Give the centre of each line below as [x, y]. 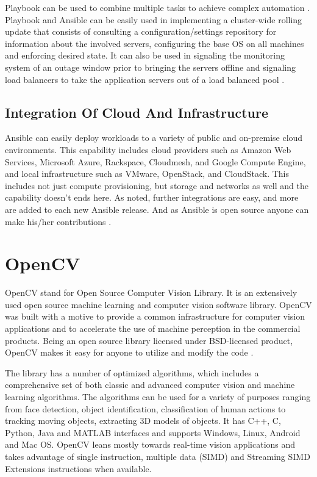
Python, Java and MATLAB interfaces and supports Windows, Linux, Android [153, 432]
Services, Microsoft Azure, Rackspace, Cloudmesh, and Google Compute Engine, [155, 161]
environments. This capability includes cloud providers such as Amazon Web [148, 149]
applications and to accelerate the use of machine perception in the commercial [153, 328]
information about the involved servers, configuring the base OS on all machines [155, 43]
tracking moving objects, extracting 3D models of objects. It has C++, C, [143, 421]
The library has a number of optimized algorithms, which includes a [132, 372]
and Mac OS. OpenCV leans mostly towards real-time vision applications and [150, 444]
